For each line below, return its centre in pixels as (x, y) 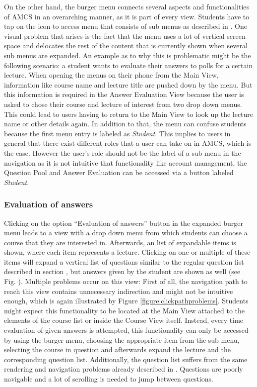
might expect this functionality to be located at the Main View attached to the (125, 310)
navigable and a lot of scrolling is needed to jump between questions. (109, 379)
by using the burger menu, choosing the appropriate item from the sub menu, (122, 339)
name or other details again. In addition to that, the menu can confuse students (125, 124)
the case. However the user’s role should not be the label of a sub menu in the (123, 152)
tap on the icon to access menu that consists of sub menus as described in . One (126, 26)
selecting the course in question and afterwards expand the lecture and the (118, 349)
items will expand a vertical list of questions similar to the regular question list (124, 261)
